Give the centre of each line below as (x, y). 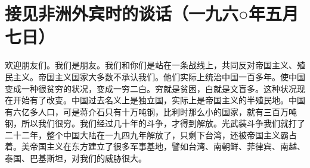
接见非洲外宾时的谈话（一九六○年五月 (152, 13)
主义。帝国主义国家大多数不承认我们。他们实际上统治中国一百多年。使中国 (159, 76)
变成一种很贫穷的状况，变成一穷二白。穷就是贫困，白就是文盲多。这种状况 (151, 88)
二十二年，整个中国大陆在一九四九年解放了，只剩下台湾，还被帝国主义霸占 (151, 134)
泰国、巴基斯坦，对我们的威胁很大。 (76, 158)
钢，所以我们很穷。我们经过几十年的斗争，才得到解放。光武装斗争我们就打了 (155, 123)
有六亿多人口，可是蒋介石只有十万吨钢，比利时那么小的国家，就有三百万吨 (151, 111)
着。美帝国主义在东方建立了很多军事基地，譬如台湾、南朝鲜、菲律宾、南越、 (155, 146)
